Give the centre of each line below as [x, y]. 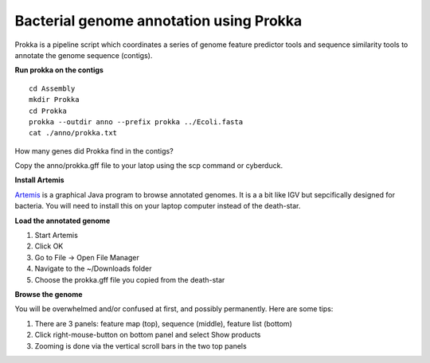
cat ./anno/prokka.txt [73, 133]
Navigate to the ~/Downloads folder [93, 269]
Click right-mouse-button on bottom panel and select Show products [148, 335]
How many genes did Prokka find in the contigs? [94, 150]
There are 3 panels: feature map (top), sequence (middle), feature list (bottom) [163, 323]
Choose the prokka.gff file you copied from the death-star [130, 279]
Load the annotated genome [63, 221]
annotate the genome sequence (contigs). [84, 55]
